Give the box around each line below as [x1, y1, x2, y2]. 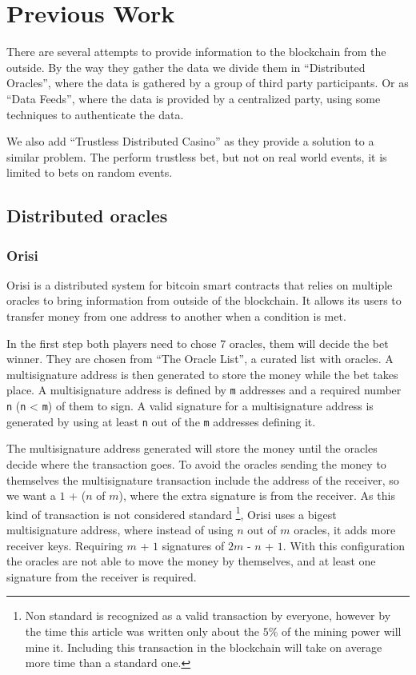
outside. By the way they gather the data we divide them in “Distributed [6, 58, 366, 75]
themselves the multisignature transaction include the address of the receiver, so [6, 471, 399, 488]
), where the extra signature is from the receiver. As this [118, 487, 395, 504]
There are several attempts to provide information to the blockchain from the [6, 43, 386, 60]
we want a [6, 487, 56, 504]
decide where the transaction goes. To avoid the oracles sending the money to [6, 456, 386, 472]
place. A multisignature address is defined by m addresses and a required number [6, 381, 402, 398]
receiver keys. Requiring [6, 537, 123, 553]
